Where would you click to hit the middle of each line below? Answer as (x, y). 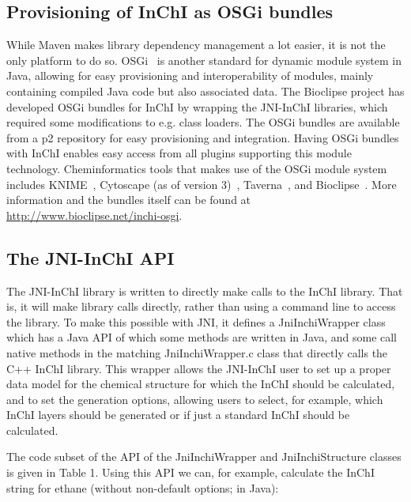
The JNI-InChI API (90, 257)
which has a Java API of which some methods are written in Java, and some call (202, 337)
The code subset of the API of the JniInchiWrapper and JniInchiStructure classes (204, 457)
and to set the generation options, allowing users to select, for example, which (195, 399)
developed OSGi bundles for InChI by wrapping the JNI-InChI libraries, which (197, 106)
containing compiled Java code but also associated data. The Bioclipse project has (205, 91)
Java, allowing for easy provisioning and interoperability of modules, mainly (190, 75)
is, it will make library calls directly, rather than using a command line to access (201, 306)
